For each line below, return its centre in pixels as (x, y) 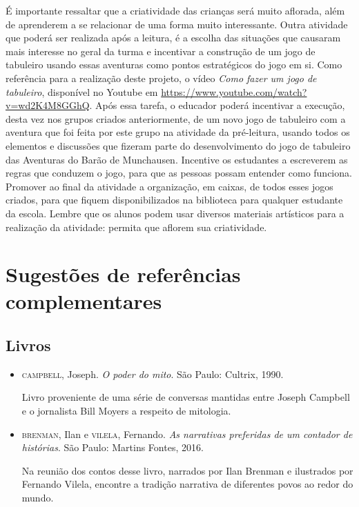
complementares (84, 301)
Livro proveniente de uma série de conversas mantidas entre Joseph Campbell (186, 397)
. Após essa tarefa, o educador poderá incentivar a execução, (217, 105)
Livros (28, 345)
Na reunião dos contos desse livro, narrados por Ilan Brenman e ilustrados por (187, 470)
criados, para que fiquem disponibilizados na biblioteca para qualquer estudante (174, 200)
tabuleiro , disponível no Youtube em (82, 91)
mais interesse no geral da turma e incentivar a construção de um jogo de (161, 51)
